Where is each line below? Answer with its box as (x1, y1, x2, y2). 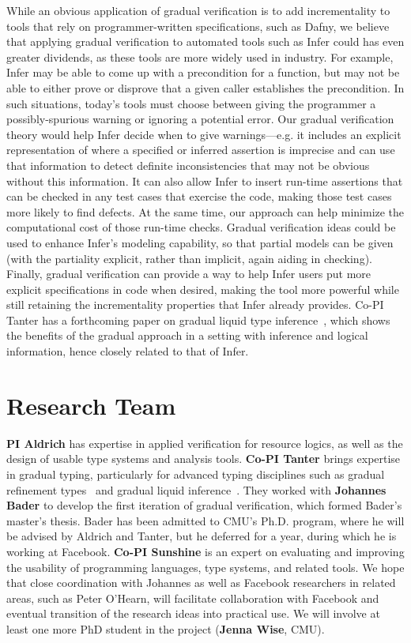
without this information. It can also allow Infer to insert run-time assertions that (6, 172, 403, 189)
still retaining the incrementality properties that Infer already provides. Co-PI (6, 296, 384, 313)
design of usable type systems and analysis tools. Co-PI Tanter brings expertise (6, 450, 401, 467)
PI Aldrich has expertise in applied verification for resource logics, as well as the (6, 434, 403, 451)
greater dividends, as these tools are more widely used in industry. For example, (6, 48, 394, 65)
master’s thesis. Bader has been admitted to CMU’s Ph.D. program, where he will (6, 512, 405, 528)
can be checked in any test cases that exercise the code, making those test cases (6, 188, 392, 205)
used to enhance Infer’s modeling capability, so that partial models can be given (6, 234, 394, 250)
